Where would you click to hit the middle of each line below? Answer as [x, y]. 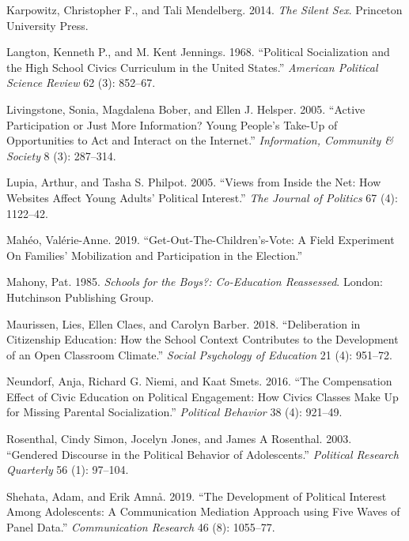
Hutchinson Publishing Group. [80, 297]
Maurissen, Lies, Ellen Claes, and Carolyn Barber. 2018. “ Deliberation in [184, 323]
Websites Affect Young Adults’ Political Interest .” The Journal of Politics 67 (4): [202, 197]
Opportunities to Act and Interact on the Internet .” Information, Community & [200, 140]
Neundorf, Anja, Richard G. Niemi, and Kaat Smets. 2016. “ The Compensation [199, 381]
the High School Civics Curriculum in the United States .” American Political [192, 67]
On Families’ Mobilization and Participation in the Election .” [155, 255]
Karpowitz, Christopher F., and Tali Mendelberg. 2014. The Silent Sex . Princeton [204, 9]
